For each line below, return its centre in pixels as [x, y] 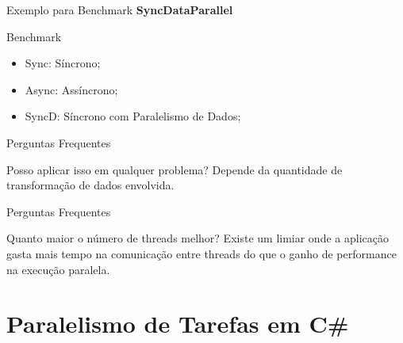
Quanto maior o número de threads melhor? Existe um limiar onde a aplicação [198, 238]
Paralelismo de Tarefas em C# [178, 324]
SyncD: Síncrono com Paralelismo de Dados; [133, 116]
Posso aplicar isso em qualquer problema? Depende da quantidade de [175, 169]
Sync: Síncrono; [63, 63]
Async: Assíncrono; [71, 89]
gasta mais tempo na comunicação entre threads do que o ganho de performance [201, 253]
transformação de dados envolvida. [90, 185]
